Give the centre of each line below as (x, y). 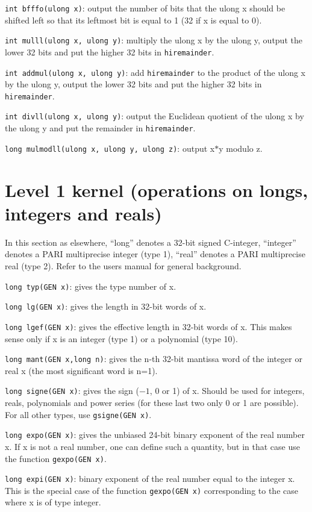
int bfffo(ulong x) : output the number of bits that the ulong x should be (145, 8)
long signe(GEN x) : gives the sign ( (72, 391)
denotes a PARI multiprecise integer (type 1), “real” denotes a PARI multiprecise (155, 254)
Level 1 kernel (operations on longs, (157, 189)
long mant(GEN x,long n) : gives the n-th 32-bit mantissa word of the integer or (154, 359)
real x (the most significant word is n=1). (81, 370)
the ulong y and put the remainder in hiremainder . (100, 128)
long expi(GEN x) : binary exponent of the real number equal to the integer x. (150, 479)
